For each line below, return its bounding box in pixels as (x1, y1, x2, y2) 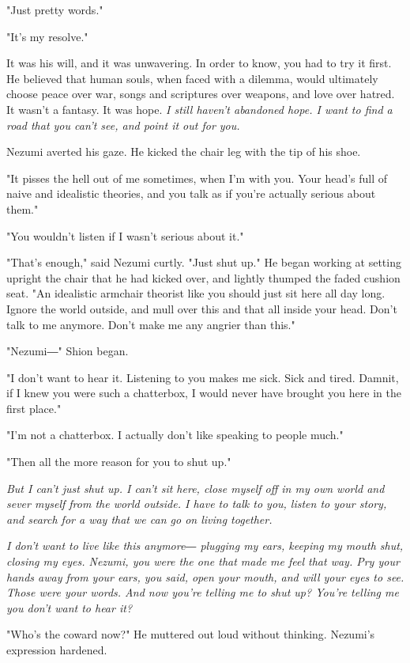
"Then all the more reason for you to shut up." (6, 453, 231, 470)
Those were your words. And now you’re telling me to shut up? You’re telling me (6, 584, 399, 600)
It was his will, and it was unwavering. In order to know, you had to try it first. (6, 55, 392, 71)
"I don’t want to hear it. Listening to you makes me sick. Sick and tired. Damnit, (6, 369, 399, 385)
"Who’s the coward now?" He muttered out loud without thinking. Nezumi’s (6, 626, 375, 642)
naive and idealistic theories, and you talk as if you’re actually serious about (6, 185, 376, 202)
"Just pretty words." (6, 2, 103, 17)
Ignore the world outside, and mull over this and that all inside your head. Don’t (6, 300, 397, 316)
